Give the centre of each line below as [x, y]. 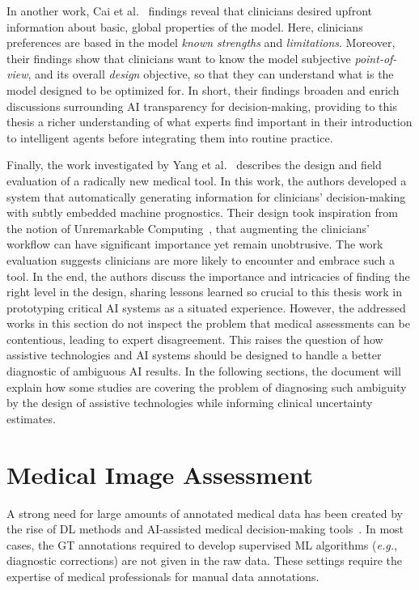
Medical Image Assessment [160, 474]
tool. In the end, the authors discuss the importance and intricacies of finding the [208, 276]
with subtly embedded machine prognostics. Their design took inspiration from [202, 212]
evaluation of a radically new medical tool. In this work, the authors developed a [207, 180]
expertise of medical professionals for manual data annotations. [163, 576]
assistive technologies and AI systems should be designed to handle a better [194, 355]
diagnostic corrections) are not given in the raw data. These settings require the [205, 560]
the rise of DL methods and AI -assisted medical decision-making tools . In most [205, 529]
